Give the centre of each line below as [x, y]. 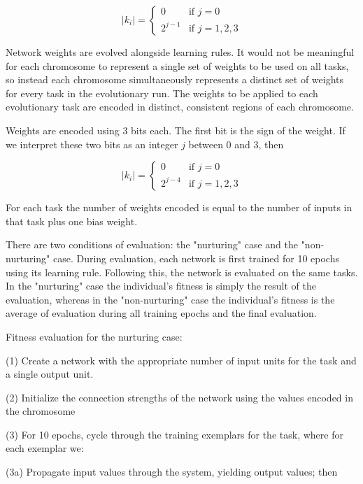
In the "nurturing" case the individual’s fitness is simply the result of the [161, 286]
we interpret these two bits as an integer [92, 144]
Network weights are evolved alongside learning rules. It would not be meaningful [180, 52]
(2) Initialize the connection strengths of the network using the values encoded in [179, 397]
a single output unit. [50, 374]
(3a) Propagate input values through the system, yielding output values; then [172, 472]
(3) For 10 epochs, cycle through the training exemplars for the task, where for [175, 434]
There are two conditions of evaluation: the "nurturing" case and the [152, 244]
